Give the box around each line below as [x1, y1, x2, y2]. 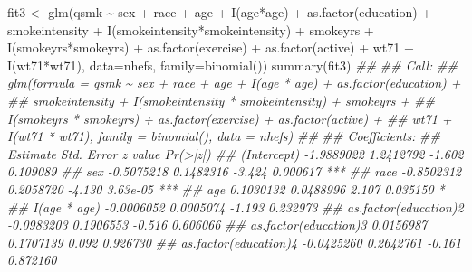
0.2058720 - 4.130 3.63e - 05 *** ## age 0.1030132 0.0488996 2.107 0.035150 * [7, 179, 445, 198]
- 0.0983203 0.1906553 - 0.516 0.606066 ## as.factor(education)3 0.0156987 [7, 215, 428, 234]
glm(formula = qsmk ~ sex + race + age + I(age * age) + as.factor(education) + [7, 73, 461, 92]
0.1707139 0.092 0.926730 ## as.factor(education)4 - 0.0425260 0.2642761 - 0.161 [7, 232, 462, 251]
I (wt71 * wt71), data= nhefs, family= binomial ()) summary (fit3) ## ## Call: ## [7, 55, 458, 74]
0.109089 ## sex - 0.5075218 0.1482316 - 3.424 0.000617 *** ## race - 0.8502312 [7, 162, 462, 181]
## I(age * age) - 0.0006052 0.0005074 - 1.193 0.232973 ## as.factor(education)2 [7, 197, 464, 216]
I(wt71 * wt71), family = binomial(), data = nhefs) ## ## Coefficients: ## [7, 127, 441, 145]
